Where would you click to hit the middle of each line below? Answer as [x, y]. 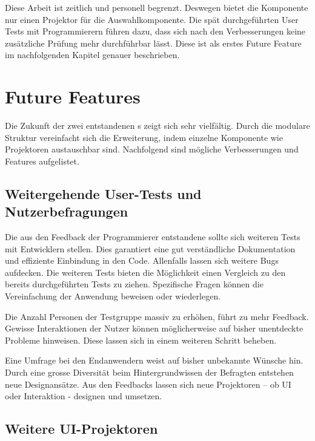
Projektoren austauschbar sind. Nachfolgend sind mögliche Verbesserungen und [152, 149]
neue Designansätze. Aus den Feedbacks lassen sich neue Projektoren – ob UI [148, 384]
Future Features [73, 96]
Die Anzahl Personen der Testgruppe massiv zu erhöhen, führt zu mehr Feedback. [157, 316]
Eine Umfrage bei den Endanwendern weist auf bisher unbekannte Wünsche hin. [154, 360]
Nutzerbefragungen [67, 211]
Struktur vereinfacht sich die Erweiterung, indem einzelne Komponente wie [144, 137]
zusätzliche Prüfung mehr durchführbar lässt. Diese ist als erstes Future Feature [153, 43]
